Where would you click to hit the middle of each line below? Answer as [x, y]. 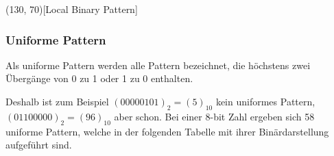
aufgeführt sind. [39, 145]
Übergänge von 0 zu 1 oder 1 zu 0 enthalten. [99, 78]
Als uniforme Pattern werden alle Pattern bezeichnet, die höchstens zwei [158, 65]
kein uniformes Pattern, [265, 101]
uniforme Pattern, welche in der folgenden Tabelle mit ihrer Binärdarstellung [167, 131]
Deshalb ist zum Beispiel [57, 101]
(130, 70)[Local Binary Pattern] [72, 9]
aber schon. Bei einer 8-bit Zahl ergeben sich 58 [214, 116]
